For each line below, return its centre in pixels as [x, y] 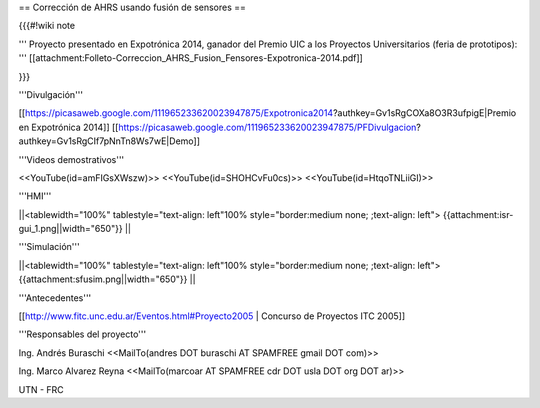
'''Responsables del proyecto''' [82, 334]
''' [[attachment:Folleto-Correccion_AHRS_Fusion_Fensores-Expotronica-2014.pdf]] [191, 58]
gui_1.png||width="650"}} [71, 229]
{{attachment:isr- [478, 214]
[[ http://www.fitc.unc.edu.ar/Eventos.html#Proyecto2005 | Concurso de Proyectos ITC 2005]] [212, 316]
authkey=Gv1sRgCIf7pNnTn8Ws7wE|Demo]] [109, 141]
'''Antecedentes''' [55, 297]
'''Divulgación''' [51, 94]
